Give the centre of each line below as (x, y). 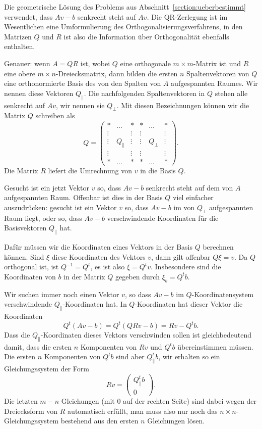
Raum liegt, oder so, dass (43, 218)
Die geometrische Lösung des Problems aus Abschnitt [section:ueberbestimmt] (125, 7)
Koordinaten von (30, 276)
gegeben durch (138, 276)
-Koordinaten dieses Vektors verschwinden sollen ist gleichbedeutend (146, 335)
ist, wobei (95, 63)
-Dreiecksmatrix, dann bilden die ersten (117, 73)
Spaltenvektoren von (218, 73)
